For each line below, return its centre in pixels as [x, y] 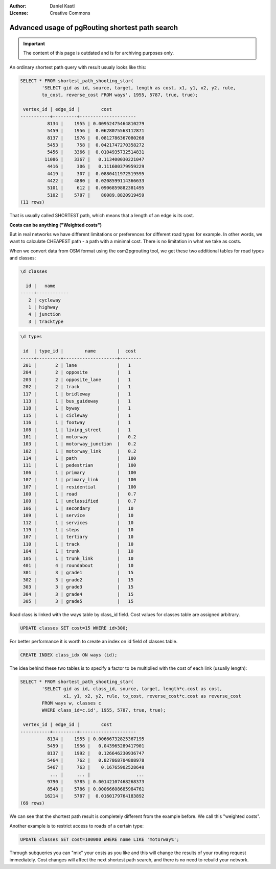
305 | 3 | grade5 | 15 [78, 601]
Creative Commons [70, 13]
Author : [18, 6]
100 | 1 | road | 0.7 [80, 494]
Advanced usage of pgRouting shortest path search [94, 28]
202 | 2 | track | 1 [77, 387]
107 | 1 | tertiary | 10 [78, 537]
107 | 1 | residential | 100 [80, 487]
